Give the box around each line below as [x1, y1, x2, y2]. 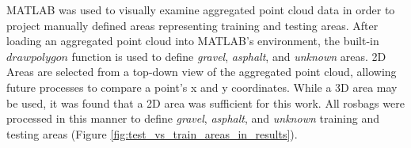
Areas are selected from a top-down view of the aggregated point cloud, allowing [6, 63, 397, 80]
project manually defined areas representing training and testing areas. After [6, 17, 379, 33]
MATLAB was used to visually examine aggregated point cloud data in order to [6, 2, 395, 17]
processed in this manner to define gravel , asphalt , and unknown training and [6, 110, 379, 127]
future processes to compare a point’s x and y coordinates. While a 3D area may [6, 78, 398, 95]
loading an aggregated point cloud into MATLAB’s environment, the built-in [6, 32, 379, 49]
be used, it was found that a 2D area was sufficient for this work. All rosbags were [6, 94, 405, 111]
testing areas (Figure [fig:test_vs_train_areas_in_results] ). [6, 125, 298, 142]
